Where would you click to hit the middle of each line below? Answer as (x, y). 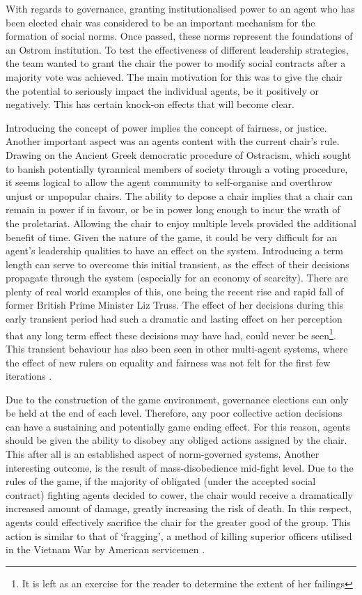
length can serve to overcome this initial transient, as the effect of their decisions (178, 264)
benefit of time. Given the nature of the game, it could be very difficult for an (172, 237)
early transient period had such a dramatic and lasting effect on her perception (174, 319)
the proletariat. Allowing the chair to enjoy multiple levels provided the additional (181, 223)
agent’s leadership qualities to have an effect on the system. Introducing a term (175, 250)
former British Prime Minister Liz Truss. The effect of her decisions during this (175, 305)
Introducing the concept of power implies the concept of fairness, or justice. (166, 127)
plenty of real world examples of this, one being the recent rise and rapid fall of (175, 291)
